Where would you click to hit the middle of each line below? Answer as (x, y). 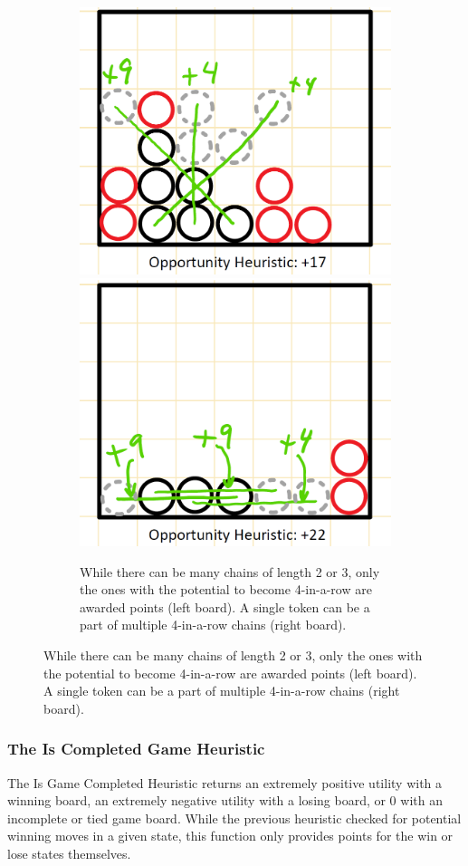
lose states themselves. (69, 853)
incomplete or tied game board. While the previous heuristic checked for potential (234, 818)
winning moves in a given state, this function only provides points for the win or (230, 836)
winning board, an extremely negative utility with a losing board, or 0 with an (225, 800)
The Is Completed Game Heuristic (136, 749)
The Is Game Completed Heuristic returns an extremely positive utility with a (225, 782)
